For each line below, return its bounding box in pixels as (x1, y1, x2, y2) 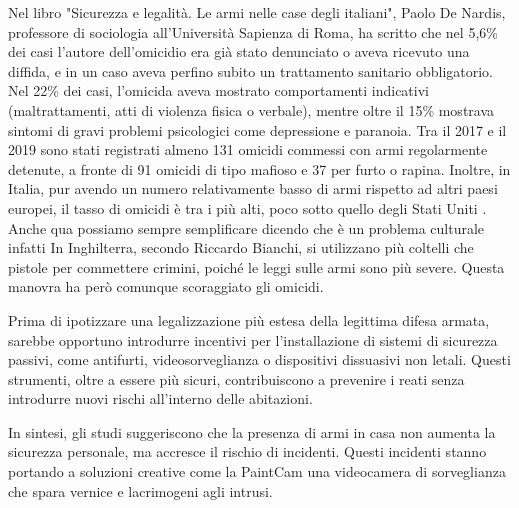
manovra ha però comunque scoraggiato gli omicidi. (8, 276, 324, 297)
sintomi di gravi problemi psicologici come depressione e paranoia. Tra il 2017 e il (8, 119, 507, 140)
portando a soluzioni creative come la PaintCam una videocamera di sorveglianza (8, 461, 506, 482)
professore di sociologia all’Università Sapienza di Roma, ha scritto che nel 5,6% (8, 21, 498, 42)
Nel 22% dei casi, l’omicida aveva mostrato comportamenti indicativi (8, 80, 429, 101)
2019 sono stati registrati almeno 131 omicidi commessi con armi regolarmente (8, 139, 488, 160)
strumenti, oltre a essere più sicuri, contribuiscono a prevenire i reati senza (8, 368, 465, 389)
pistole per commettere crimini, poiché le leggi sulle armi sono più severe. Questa (8, 256, 505, 277)
